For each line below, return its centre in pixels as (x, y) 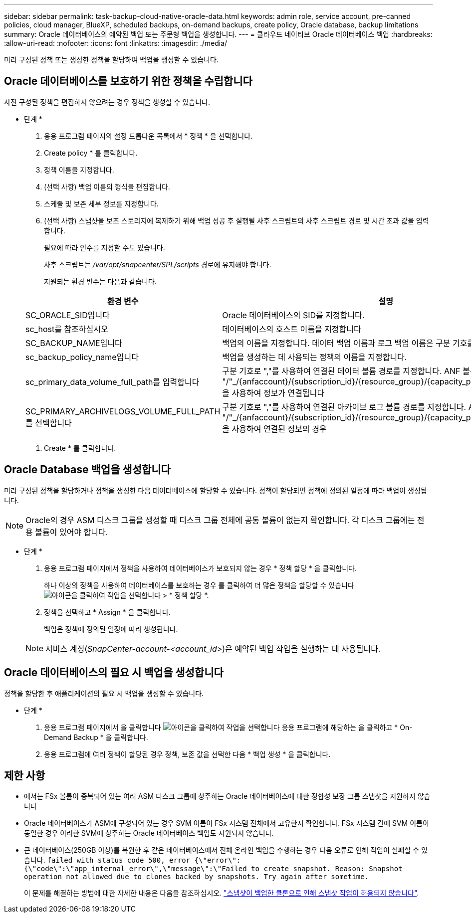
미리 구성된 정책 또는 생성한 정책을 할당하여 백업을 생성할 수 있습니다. (111, 60)
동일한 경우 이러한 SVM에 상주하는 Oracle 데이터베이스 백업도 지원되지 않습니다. (149, 833)
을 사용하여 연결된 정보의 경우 (274, 429)
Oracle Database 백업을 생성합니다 (87, 470)
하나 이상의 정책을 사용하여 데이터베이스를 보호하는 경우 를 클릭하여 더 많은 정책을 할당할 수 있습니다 (199, 585)
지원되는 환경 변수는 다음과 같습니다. (100, 281)
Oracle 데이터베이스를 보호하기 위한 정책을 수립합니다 (128, 81)
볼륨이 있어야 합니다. (72, 532)
